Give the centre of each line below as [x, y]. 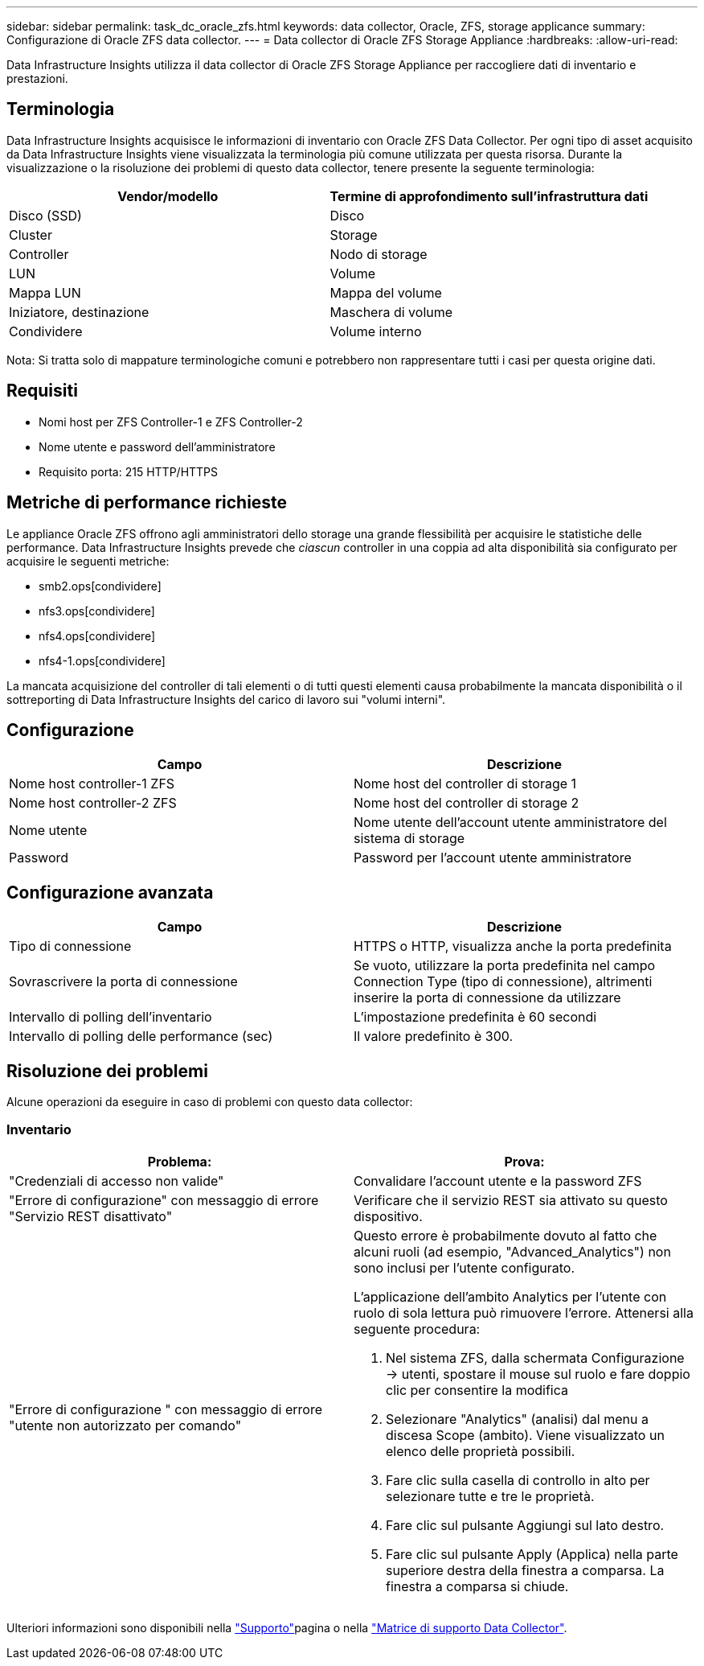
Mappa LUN [45, 292]
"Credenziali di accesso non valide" [117, 1181]
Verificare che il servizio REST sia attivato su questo [511, 1200]
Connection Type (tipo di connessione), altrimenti [503, 982]
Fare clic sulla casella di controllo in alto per [518, 1480]
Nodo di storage [379, 254]
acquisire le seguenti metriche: [88, 561]
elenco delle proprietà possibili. [481, 1451]
